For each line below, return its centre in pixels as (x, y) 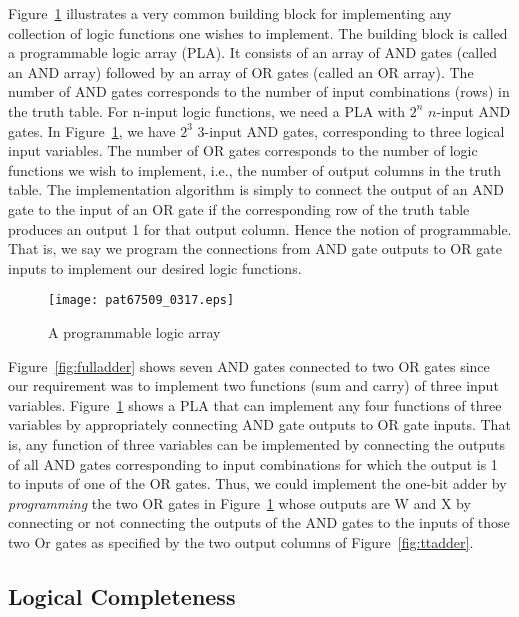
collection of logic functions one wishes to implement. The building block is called (258, 32)
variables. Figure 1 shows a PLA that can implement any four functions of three (255, 404)
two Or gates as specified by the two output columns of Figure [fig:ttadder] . (241, 541)
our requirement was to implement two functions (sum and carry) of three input (253, 385)
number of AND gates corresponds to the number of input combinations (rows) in (259, 91)
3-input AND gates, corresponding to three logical (351, 130)
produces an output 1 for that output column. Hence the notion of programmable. (260, 228)
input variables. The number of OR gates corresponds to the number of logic (243, 150)
